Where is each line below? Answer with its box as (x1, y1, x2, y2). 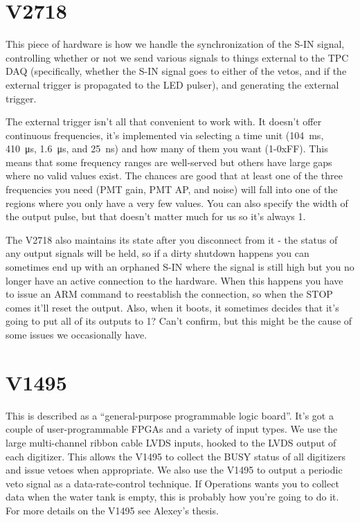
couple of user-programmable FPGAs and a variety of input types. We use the (6, 422, 338, 436)
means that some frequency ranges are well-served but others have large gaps (6, 154, 332, 169)
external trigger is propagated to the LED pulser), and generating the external (6, 77, 339, 91)
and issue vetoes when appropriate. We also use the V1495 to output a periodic (6, 462, 343, 477)
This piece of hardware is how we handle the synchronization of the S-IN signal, (6, 37, 345, 51)
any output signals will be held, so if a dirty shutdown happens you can (6, 246, 309, 260)
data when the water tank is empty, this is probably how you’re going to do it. (6, 489, 339, 504)
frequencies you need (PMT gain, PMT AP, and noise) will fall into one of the (6, 182, 338, 197)
